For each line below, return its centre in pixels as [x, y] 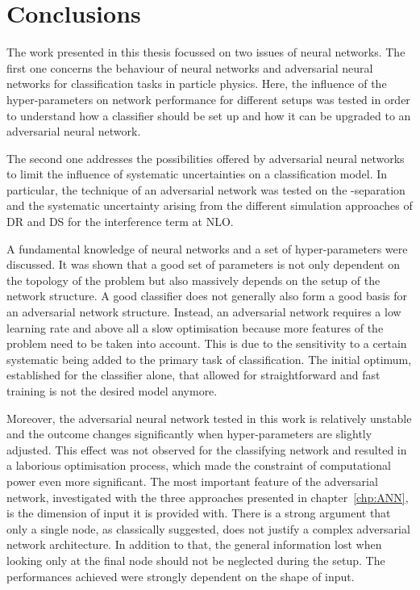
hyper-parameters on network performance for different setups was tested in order [208, 99]
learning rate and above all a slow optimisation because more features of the [195, 327]
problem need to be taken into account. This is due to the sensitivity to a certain [207, 343]
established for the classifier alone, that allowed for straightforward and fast [193, 375]
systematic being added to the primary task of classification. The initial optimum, [209, 359]
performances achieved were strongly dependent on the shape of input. [181, 576]
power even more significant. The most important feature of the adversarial [192, 481]
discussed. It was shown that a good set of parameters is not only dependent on [203, 264]
